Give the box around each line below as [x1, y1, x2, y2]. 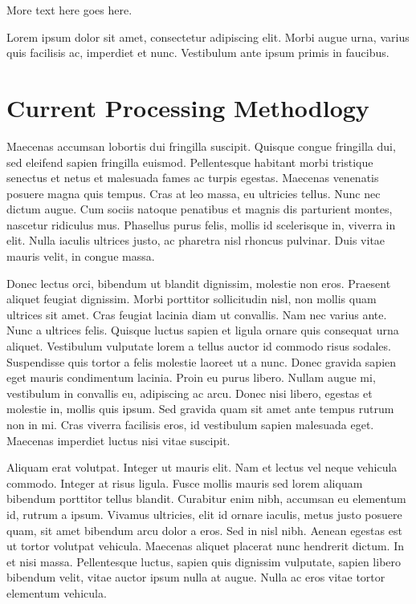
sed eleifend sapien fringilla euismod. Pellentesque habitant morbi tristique [6, 153, 373, 170]
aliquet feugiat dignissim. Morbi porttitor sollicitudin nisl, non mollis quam [6, 290, 377, 307]
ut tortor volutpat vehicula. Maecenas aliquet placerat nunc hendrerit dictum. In [6, 537, 404, 554]
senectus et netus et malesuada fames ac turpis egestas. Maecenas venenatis [6, 169, 379, 186]
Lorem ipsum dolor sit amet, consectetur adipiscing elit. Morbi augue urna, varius [6, 28, 410, 45]
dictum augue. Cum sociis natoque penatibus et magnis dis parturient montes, [6, 201, 393, 217]
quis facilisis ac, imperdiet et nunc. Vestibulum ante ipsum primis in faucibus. [6, 44, 389, 61]
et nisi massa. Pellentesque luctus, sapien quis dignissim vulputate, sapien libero [6, 553, 402, 570]
